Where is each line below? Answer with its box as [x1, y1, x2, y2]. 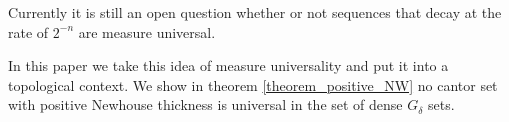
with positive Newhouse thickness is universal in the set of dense [8, 94, 403, 115]
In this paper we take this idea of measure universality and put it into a [8, 55, 449, 76]
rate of [8, 21, 49, 42]
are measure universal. [78, 21, 216, 42]
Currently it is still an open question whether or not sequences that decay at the [8, 2, 502, 22]
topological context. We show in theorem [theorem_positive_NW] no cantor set [8, 74, 498, 95]
